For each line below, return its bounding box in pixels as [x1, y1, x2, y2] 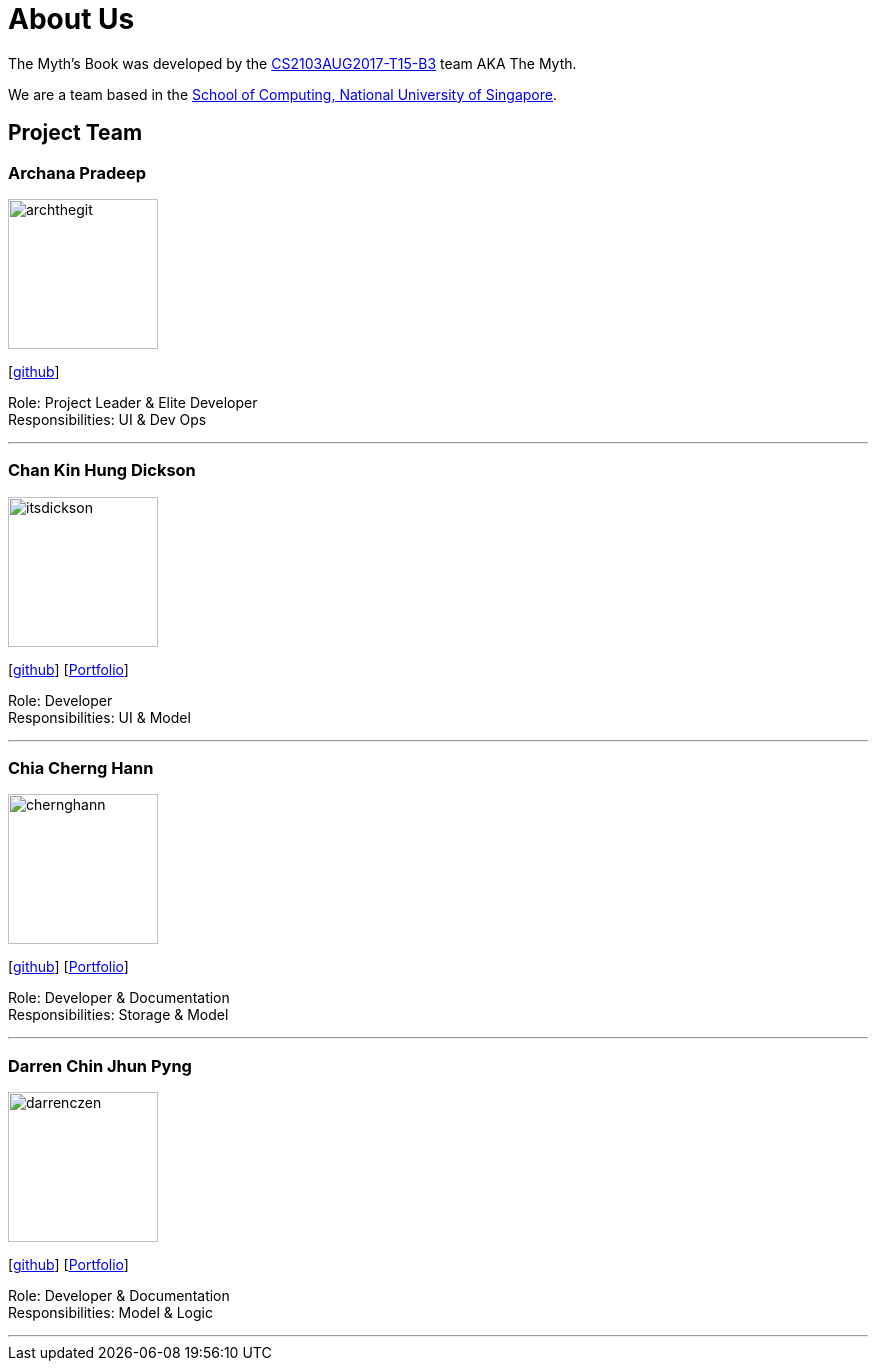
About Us [8, 2, 135, 36]
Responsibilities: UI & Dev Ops [8, 410, 207, 428]
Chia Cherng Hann [8, 758, 154, 779]
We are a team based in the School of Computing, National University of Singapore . [8, 85, 558, 103]
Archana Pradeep [8, 162, 146, 183]
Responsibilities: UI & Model [8, 708, 191, 726]
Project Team [8, 120, 143, 146]
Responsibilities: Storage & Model [8, 1006, 229, 1024]
